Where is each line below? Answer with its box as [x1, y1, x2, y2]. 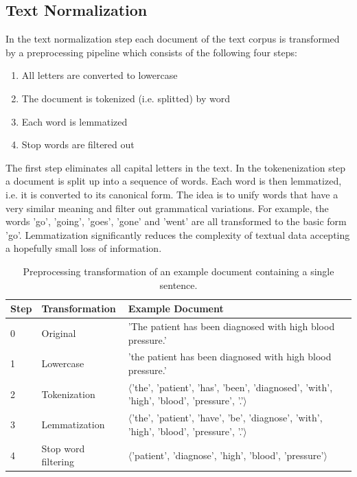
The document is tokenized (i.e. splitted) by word [21, 91, 230, 105]
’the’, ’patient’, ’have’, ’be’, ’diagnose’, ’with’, [132, 410, 323, 425]
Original [41, 325, 76, 340]
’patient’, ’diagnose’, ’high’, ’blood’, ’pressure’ [132, 447, 324, 462]
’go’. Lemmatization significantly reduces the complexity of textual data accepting [5, 227, 350, 242]
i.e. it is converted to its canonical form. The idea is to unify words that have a [5, 187, 338, 201]
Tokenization [41, 386, 95, 401]
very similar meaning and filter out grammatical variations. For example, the [5, 200, 329, 215]
